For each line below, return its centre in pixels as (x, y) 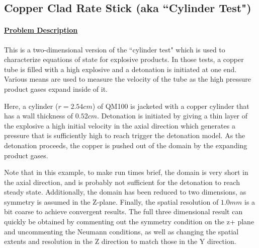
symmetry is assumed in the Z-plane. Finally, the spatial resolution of (111, 201)
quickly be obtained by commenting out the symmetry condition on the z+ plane (129, 222)
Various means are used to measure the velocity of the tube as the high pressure (128, 79)
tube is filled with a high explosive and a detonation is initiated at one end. (120, 69)
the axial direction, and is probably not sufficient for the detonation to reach (122, 182)
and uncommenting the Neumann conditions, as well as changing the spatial (121, 231)
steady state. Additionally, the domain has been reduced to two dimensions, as (125, 192)
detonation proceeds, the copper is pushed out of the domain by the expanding (126, 145)
